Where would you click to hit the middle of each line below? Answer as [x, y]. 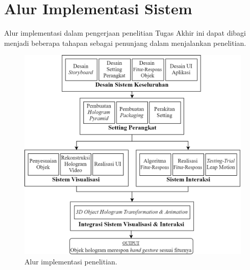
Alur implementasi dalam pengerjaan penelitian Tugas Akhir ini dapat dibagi [125, 33]
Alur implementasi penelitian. [71, 261]
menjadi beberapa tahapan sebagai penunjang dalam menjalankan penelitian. [125, 43]
